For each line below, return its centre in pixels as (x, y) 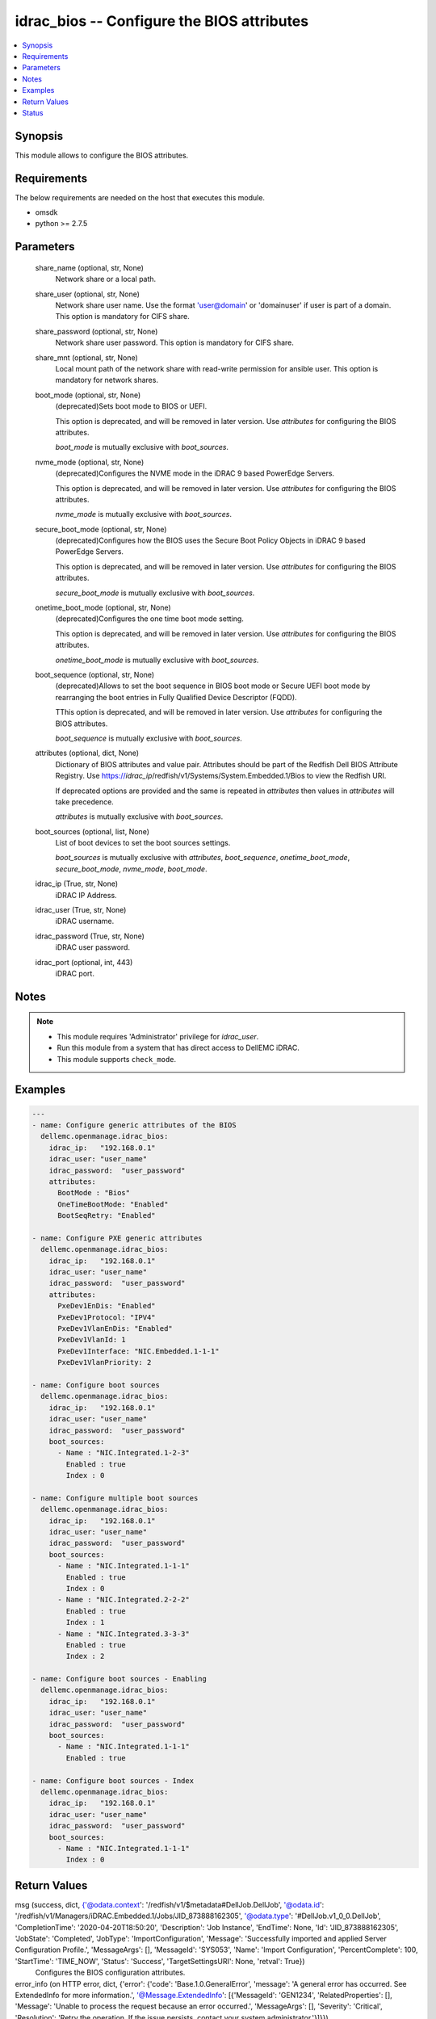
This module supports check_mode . (117, 1059)
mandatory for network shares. (107, 380)
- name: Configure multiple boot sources (115, 1498)
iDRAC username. (85, 921)
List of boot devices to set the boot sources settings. (143, 843)
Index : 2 (85, 1656)
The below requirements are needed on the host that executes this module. (140, 197)
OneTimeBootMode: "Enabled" (113, 1204)
